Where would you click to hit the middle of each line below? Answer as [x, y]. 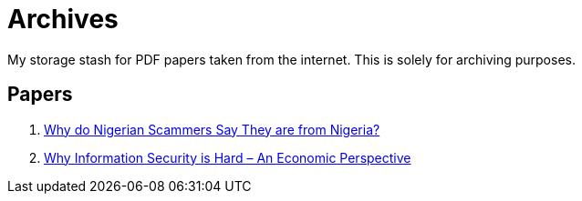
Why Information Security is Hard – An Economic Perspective [228, 157]
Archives [63, 19]
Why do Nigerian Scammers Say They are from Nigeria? [212, 129]
